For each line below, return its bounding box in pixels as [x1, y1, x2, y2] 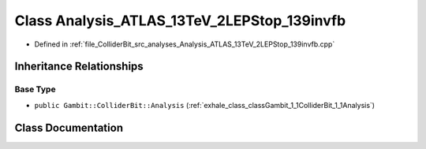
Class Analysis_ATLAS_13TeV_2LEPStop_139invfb [14, 12, 346, 29]
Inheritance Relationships [14, 60, 144, 73]
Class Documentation [14, 121, 124, 134]
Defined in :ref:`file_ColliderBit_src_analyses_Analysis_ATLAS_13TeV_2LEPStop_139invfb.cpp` [34, 39, 335, 49]
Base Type [14, 84, 56, 95]
